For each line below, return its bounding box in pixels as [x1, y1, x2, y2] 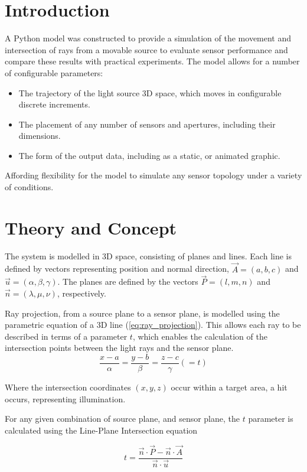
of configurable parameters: [5, 66, 103, 79]
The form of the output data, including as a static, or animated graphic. [18, 149, 280, 161]
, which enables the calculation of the [132, 330, 267, 342]
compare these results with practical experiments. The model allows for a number [5, 55, 300, 67]
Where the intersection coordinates [5, 381, 131, 393]
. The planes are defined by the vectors [57, 275, 198, 288]
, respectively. [57, 287, 106, 299]
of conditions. [5, 181, 54, 193]
